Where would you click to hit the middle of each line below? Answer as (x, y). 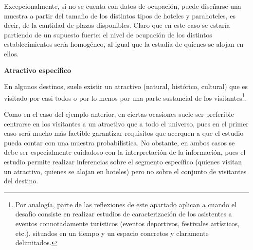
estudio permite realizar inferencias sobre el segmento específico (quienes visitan (123, 161)
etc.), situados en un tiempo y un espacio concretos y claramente (112, 233)
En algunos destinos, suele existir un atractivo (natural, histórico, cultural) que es (126, 86)
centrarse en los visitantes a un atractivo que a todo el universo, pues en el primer (126, 123)
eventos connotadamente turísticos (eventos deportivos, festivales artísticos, (127, 223)
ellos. (11, 53)
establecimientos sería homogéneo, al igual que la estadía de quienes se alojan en (124, 44)
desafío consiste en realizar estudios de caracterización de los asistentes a (124, 214)
